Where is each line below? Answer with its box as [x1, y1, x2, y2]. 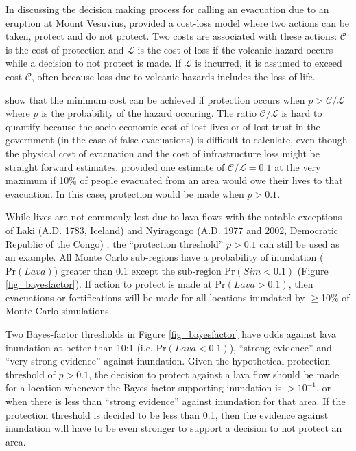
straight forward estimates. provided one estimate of [5, 159, 225, 174]
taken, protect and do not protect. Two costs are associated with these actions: [5, 29, 337, 43]
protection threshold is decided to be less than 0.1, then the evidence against [5, 407, 329, 421]
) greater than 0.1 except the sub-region [54, 263, 222, 277]
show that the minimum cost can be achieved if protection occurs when [5, 92, 305, 106]
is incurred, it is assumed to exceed [195, 56, 342, 70]
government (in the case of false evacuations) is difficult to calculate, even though [5, 132, 348, 147]
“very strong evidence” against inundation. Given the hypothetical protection [5, 354, 331, 368]
